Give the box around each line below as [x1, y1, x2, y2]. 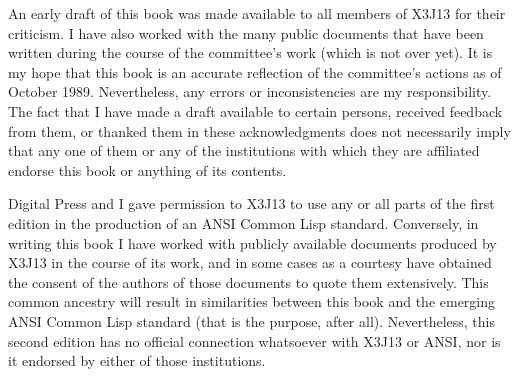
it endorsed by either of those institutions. [8, 350, 266, 371]
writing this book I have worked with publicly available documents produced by [8, 232, 497, 253]
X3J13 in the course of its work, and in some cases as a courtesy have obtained [8, 252, 492, 273]
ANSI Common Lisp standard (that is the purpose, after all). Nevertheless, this [8, 310, 496, 331]
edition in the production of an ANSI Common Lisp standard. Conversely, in [8, 212, 479, 233]
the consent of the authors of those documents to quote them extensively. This [8, 271, 489, 292]
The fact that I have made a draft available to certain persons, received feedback [8, 100, 503, 121]
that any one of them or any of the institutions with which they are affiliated [8, 140, 480, 161]
